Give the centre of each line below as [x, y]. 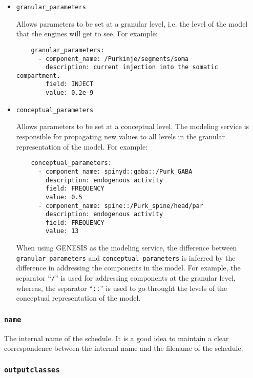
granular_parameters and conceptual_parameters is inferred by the [126, 257]
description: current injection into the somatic [132, 67]
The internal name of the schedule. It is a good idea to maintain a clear [117, 338]
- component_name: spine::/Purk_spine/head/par [121, 206]
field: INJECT [70, 84]
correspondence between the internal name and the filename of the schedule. [124, 348]
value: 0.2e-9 [70, 93]
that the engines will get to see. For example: [87, 34]
